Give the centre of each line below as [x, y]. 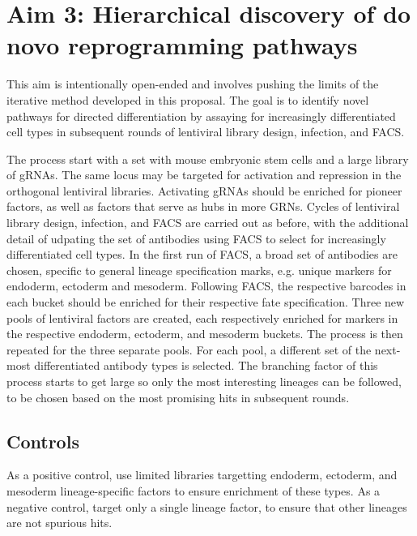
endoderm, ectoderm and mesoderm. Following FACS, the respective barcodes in [206, 286]
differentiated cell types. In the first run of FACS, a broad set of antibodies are [202, 254]
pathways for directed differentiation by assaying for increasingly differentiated [201, 116]
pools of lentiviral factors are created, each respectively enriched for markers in [202, 317]
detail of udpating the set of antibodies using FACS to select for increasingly [196, 238]
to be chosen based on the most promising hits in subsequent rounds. [178, 397]
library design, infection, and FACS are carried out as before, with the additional [208, 223]
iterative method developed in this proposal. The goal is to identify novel [188, 99]
